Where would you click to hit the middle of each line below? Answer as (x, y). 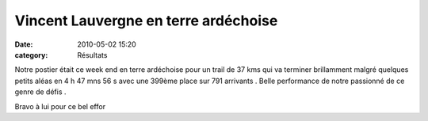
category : (31, 55)
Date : (24, 44)
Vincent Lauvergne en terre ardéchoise (146, 21)
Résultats (92, 55)
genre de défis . (40, 92)
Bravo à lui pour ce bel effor (60, 106)
